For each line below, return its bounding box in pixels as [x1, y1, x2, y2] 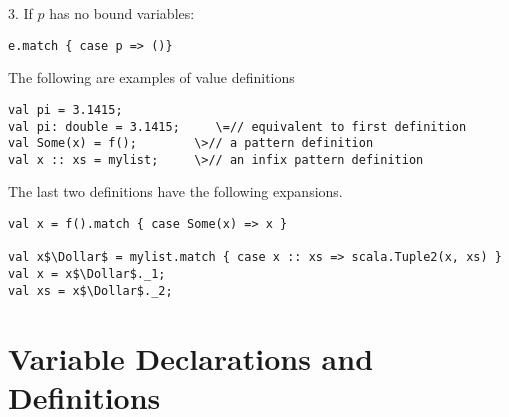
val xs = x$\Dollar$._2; [8, 283, 173, 298]
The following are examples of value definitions [8, 67, 295, 88]
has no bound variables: [49, 3, 195, 23]
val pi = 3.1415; [8, 102, 123, 117]
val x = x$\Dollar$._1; [8, 267, 166, 282]
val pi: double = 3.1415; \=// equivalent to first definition [8, 119, 467, 134]
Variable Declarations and [8, 337, 374, 378]
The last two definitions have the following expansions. [8, 181, 343, 202]
